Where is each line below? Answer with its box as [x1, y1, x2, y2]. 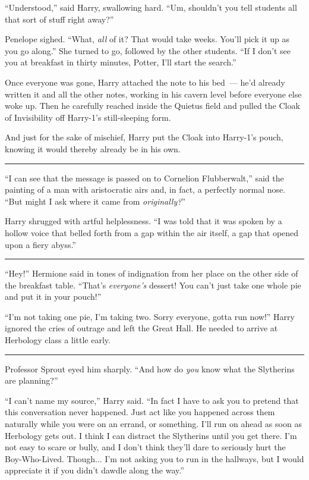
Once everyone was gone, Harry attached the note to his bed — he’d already [5, 76, 285, 88]
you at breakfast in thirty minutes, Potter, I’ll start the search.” [5, 56, 237, 68]
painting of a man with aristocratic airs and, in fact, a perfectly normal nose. [5, 183, 286, 196]
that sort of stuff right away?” [5, 12, 114, 25]
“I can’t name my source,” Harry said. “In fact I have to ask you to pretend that [5, 394, 299, 406]
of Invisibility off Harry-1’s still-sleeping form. [5, 111, 171, 123]
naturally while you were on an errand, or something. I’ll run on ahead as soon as [5, 418, 302, 430]
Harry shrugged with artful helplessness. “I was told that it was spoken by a [5, 215, 282, 227]
